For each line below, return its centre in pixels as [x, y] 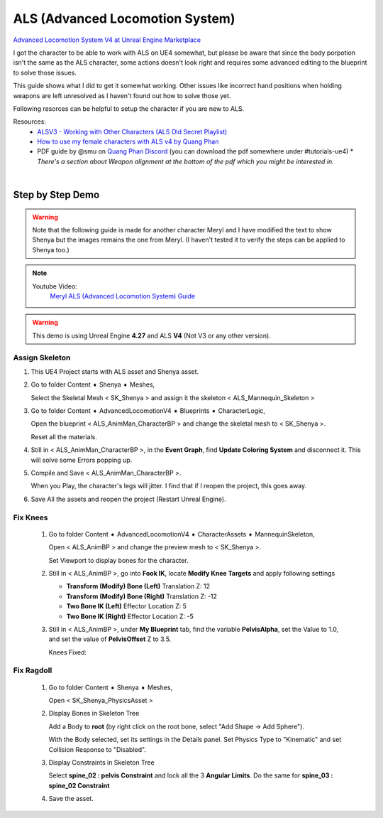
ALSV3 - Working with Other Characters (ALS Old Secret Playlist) [132, 131]
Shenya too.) [51, 249]
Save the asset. [71, 799]
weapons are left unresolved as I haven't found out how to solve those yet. [122, 95]
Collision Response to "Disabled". [98, 749]
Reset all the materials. [64, 436]
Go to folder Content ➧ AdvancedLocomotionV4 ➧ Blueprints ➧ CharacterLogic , [148, 411]
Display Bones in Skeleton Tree [94, 714]
